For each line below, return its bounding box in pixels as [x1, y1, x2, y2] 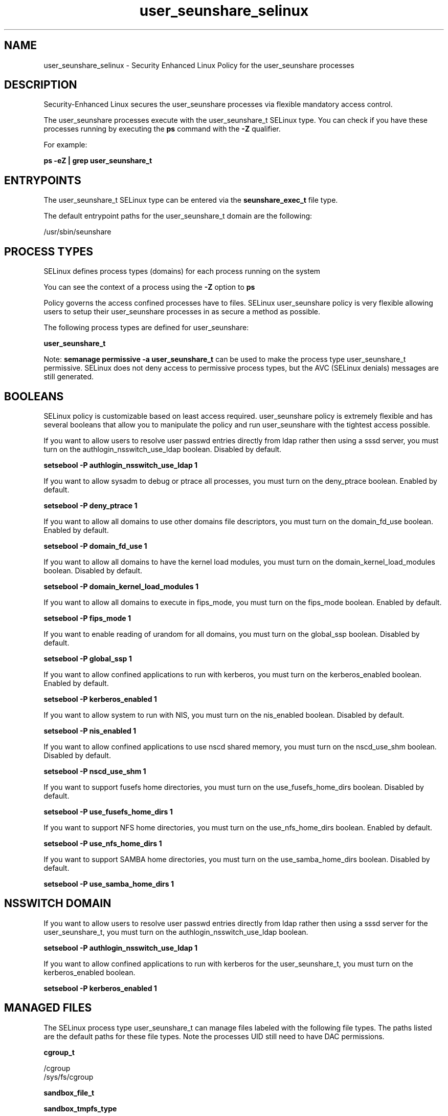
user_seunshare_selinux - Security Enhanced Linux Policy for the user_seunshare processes [43, 60, 354, 70]
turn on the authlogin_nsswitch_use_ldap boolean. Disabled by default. [43, 444, 282, 454]
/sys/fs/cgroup [43, 1072, 94, 1081]
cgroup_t [43, 1047, 75, 1057]
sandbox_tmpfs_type [43, 1104, 117, 1113]
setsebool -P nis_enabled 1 [43, 726, 137, 735]
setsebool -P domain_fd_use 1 [43, 541, 147, 550]
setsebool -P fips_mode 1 [43, 613, 131, 623]
